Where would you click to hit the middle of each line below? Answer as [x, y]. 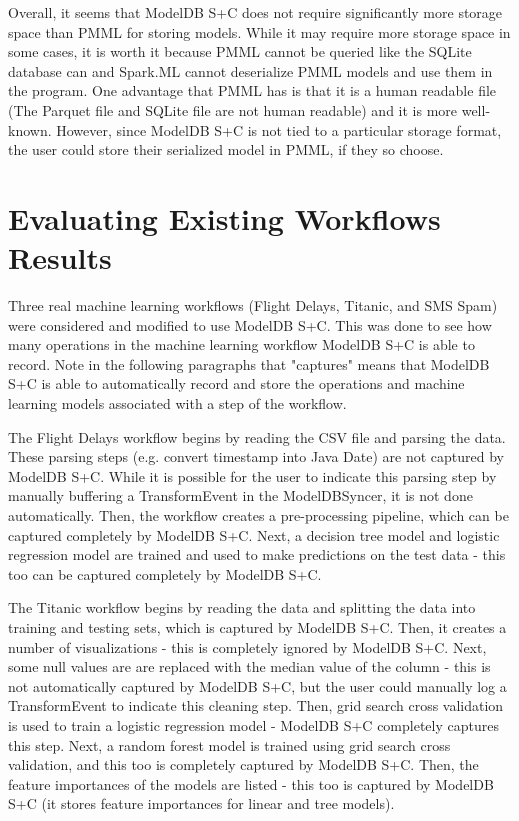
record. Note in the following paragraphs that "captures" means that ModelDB [249, 363]
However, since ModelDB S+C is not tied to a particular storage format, [279, 129]
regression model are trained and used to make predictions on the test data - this [257, 554]
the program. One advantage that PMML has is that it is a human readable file [252, 90]
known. [30, 129]
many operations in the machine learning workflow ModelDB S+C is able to [241, 344]
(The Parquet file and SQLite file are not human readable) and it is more [233, 109]
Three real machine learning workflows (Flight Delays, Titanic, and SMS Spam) [253, 305]
